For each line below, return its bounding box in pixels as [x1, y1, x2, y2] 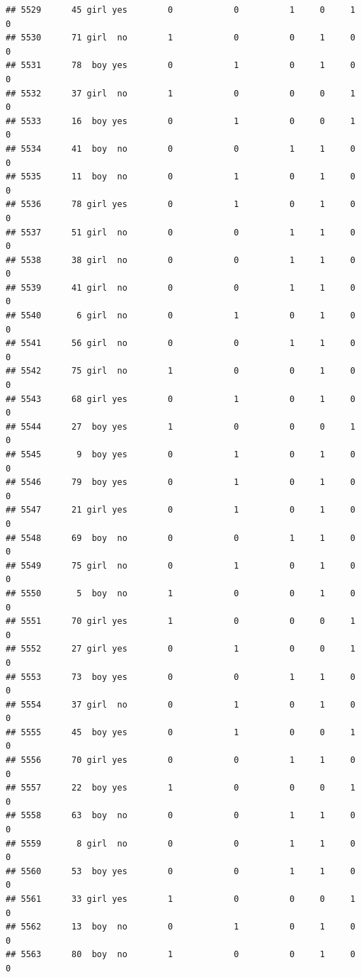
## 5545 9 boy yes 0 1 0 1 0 [6, 450, 355, 459]
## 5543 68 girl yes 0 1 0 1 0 [6, 393, 355, 404]
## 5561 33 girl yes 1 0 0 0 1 [6, 894, 355, 904]
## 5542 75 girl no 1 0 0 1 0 [6, 366, 355, 376]
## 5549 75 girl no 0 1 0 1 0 [6, 560, 355, 571]
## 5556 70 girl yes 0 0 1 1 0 [6, 755, 355, 766]
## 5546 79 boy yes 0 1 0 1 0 [6, 477, 355, 488]
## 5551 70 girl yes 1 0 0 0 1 [6, 616, 355, 627]
